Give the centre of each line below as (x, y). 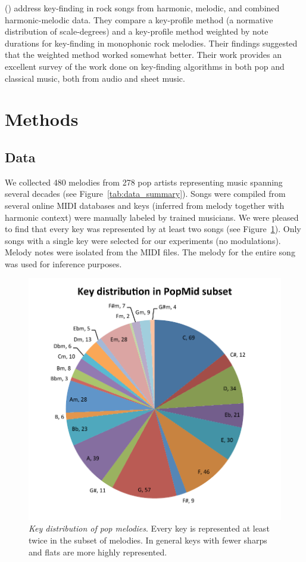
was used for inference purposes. (63, 263)
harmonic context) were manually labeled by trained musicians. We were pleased (152, 217)
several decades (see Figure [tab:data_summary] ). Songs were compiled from (145, 194)
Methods (42, 119)
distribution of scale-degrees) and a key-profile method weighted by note (137, 31)
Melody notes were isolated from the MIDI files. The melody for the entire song (150, 252)
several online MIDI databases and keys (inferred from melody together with (145, 205)
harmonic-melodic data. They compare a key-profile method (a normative (139, 19)
